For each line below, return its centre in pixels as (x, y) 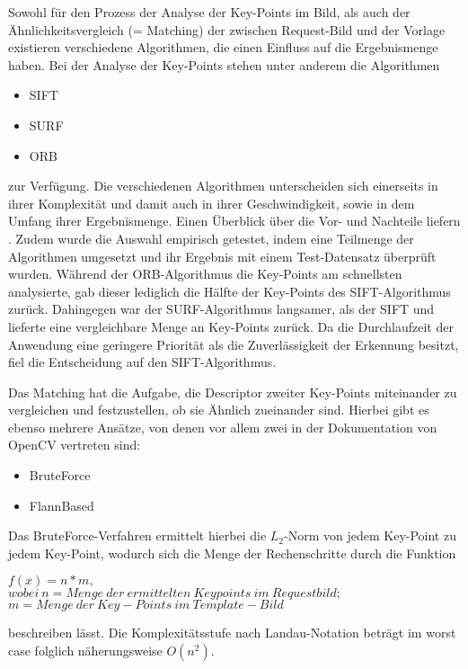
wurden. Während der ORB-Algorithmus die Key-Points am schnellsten (205, 274)
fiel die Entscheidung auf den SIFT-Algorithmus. (142, 362)
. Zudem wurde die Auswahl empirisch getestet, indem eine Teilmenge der (211, 238)
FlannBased (62, 505)
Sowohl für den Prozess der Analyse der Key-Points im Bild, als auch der (209, 12)
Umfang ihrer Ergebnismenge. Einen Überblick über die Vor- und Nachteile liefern (234, 221)
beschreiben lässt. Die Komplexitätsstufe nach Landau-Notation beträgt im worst (232, 633)
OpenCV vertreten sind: (75, 445)
